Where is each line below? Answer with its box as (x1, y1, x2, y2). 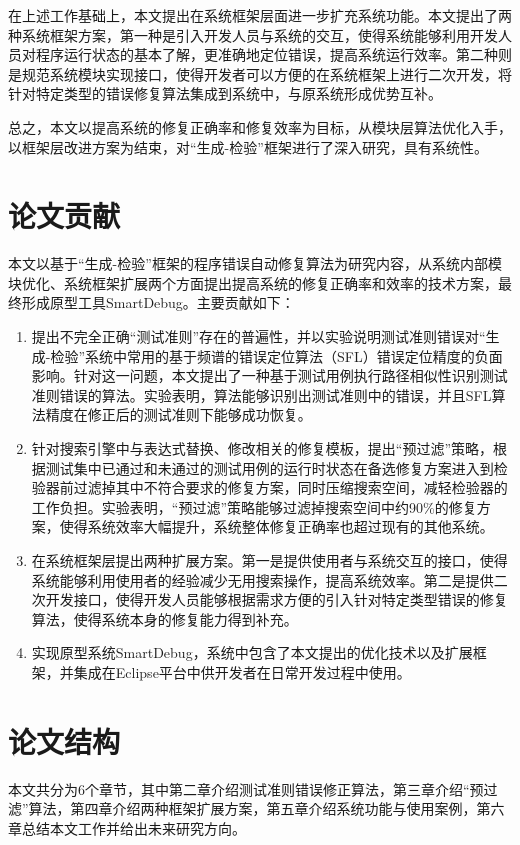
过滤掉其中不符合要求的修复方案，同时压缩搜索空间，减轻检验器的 (73, 477, 508, 498)
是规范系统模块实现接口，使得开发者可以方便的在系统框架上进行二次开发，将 (8, 63, 512, 84)
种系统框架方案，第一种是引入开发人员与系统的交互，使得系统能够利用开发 (8, 24, 498, 45)
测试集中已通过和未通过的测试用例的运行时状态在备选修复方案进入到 (45, 457, 494, 478)
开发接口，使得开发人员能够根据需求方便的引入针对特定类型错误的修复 (45, 589, 508, 610)
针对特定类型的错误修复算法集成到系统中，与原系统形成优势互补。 (8, 83, 442, 104)
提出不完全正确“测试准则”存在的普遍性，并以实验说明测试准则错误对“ (31, 326, 486, 347)
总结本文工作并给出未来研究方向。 (21, 817, 246, 838)
